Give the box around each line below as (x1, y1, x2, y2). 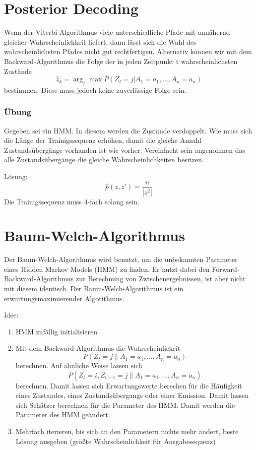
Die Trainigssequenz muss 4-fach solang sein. (4, 196, 139, 206)
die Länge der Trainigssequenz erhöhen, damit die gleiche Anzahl (4, 135, 201, 145)
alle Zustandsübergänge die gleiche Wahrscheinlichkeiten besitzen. (4, 154, 204, 165)
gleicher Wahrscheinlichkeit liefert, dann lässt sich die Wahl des (4, 36, 196, 47)
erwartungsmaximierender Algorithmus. (4, 293, 125, 303)
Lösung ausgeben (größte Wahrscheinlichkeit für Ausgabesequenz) (15, 436, 216, 446)
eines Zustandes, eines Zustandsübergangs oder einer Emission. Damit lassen (15, 390, 249, 400)
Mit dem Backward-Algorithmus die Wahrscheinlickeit (15, 343, 181, 353)
